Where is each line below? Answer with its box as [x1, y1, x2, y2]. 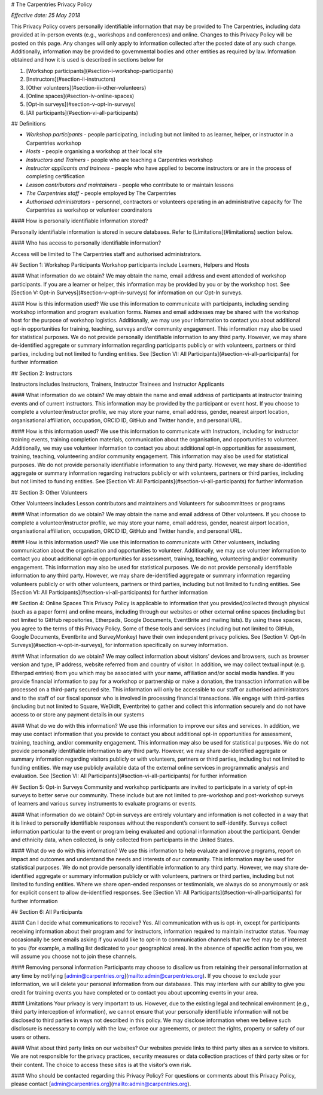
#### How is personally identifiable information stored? [11, 217, 148, 224]
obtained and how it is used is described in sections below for [11, 56, 164, 63]
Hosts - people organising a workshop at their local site [26, 148, 163, 155]
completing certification [26, 173, 85, 180]
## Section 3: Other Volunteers [11, 489, 88, 496]
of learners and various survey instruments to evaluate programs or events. [11, 800, 197, 807]
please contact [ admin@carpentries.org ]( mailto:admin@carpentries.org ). [11, 1080, 191, 1088]
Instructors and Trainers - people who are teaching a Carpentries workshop [26, 156, 214, 163]
